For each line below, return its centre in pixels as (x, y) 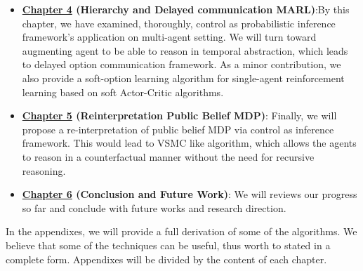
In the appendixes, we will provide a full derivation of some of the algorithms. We (181, 231)
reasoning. (44, 170)
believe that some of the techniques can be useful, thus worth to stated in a (168, 245)
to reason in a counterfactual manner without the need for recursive (168, 156)
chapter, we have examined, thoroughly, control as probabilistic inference (179, 23)
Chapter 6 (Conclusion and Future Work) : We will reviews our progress (190, 194)
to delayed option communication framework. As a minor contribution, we (181, 64)
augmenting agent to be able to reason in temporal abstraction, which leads (185, 50)
